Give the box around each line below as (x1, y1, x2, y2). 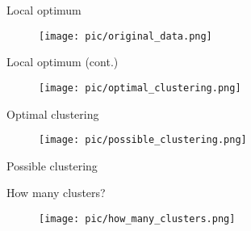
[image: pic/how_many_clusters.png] (39, 212, 236, 225)
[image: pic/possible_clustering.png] (39, 134, 247, 146)
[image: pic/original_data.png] (39, 30, 212, 42)
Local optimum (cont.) (6, 53, 119, 70)
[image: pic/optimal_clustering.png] (39, 82, 241, 94)
